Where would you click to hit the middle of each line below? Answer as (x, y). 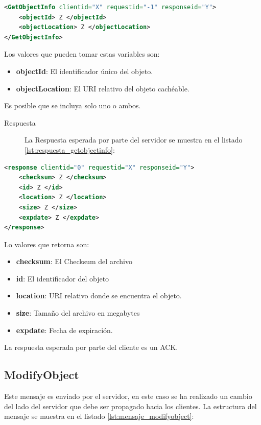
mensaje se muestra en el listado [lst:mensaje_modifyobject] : (99, 416)
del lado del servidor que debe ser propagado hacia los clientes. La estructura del (130, 406)
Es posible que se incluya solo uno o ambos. (73, 105)
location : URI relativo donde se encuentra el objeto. (99, 296)
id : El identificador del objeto (63, 278)
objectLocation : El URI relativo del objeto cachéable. (103, 88)
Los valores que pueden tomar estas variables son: (82, 54)
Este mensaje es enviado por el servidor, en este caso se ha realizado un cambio (128, 396)
